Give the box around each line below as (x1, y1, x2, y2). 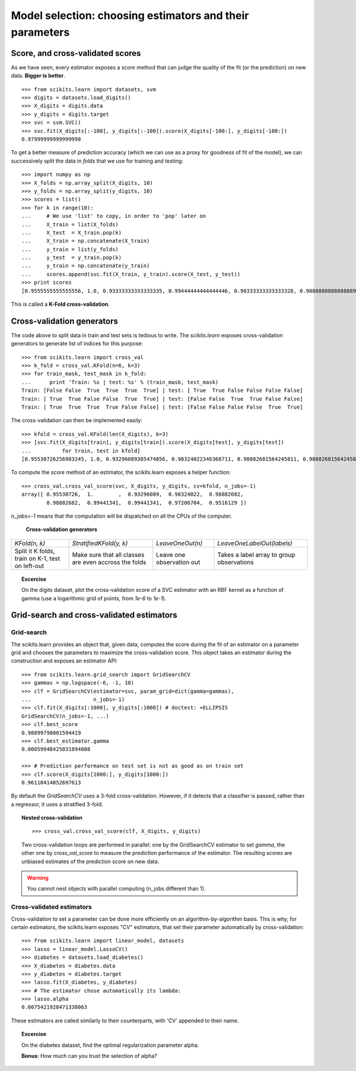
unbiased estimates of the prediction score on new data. (21, 858, 160, 865)
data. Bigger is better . (11, 72, 65, 80)
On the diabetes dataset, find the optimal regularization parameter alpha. (21, 1041, 199, 1048)
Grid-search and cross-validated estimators (11, 610, 177, 620)
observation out (156, 558, 201, 566)
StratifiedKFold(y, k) (72, 539, 128, 547)
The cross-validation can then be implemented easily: (11, 417, 142, 424)
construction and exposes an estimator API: (11, 657, 118, 664)
